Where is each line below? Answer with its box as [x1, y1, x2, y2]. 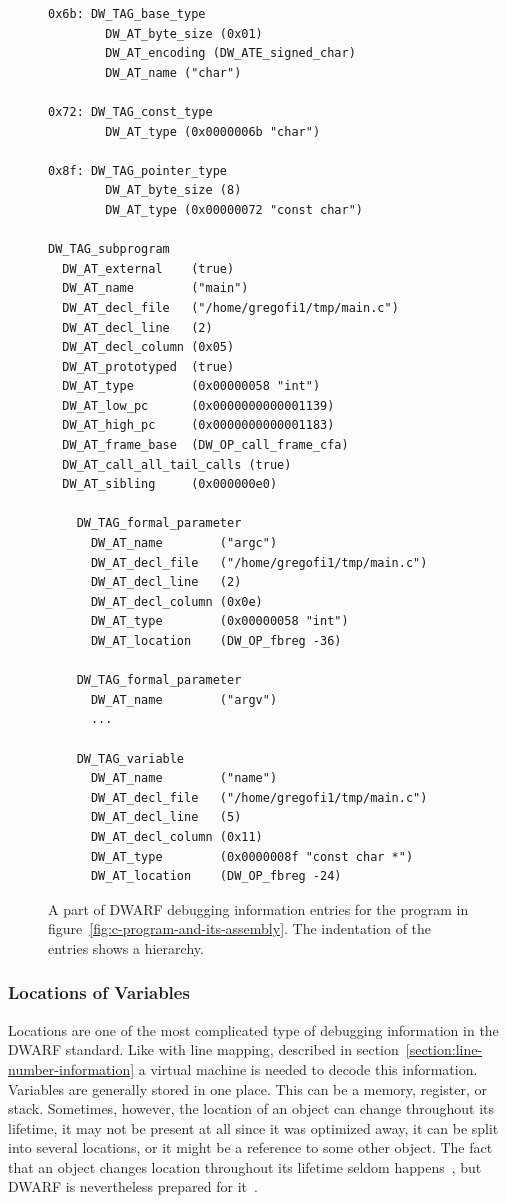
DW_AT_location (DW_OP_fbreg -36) [90, 634, 342, 648]
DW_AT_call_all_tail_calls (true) [62, 457, 292, 472]
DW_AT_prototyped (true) [62, 359, 235, 374]
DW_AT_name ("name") [90, 771, 278, 786]
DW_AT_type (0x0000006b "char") [105, 124, 321, 139]
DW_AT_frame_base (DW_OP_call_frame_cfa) [62, 438, 349, 453]
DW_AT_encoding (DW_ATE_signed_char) [105, 46, 356, 61]
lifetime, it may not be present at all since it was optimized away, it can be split [8, 1117, 499, 1138]
